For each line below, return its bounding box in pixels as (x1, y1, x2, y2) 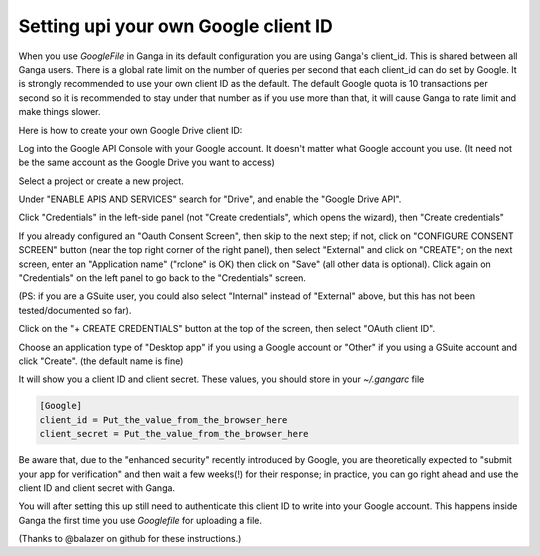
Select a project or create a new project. (18, 175, 184, 187)
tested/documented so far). (18, 304, 132, 316)
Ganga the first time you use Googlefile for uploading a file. (18, 514, 263, 526)
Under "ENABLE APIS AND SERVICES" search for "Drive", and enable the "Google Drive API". (18, 193, 402, 205)
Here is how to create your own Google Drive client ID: (18, 124, 243, 136)
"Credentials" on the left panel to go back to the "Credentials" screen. (18, 272, 307, 284)
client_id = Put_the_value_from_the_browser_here (39, 414, 288, 425)
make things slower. (18, 106, 101, 118)
